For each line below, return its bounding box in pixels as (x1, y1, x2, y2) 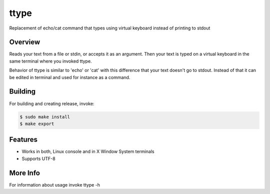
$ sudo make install (19, 114, 70, 119)
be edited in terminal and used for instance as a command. (9, 74, 130, 80)
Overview (9, 38, 40, 46)
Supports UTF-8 (21, 155, 55, 161)
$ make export (19, 120, 54, 126)
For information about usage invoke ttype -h (9, 181, 100, 187)
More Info (9, 168, 40, 177)
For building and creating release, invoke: (9, 100, 94, 106)
